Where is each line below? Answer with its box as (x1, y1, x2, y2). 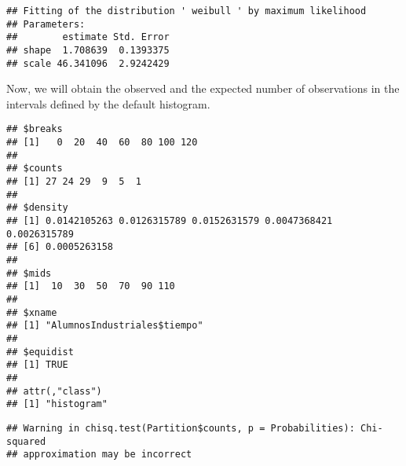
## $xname (6, 306, 57, 318)
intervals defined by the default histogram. (6, 95, 210, 112)
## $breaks (6, 123, 63, 135)
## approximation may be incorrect (6, 449, 192, 460)
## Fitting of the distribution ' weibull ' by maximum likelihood (6, 6, 367, 17)
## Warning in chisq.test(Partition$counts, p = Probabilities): (6, 422, 355, 434)
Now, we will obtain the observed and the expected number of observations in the (6, 80, 400, 97)
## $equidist (6, 346, 74, 358)
